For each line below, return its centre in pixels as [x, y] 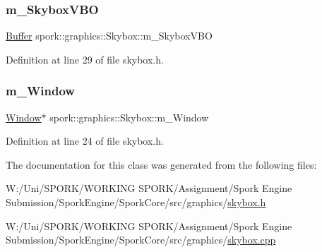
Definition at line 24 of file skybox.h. [85, 141]
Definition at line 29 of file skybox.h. [85, 59]
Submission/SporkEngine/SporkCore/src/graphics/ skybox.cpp [141, 240]
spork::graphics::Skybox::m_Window [129, 117]
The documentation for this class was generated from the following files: [161, 164]
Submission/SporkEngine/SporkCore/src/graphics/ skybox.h [136, 202]
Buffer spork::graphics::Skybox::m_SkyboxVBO [109, 36]
